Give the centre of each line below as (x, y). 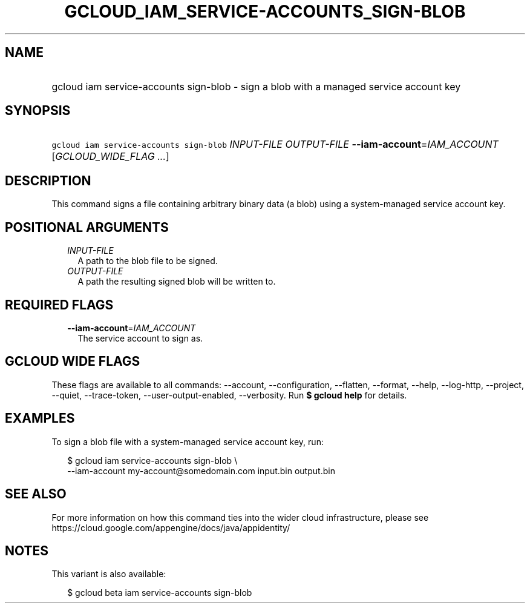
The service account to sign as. (140, 338)
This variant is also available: (109, 574)
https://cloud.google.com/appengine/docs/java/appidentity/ (171, 527)
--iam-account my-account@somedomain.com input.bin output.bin (201, 471)
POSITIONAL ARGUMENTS (87, 227)
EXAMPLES (40, 418)
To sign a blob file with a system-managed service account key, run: (188, 441)
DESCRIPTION (48, 180)
